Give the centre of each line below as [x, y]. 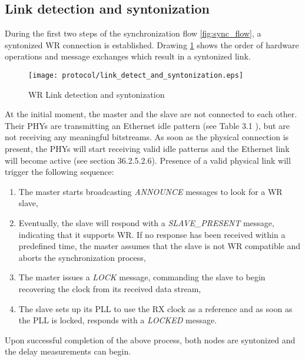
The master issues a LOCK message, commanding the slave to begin [142, 277]
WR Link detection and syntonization [97, 94]
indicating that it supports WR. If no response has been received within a [152, 234]
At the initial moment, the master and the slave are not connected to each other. [151, 114]
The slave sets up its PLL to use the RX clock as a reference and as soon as [155, 308]
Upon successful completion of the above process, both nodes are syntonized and [150, 340]
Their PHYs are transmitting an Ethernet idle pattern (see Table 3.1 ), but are [147, 125]
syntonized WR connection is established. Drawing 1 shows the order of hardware [152, 44]
